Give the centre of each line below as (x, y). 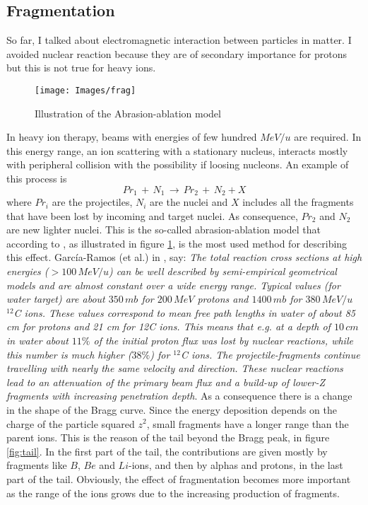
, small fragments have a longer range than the (248, 423)
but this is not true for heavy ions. (81, 68)
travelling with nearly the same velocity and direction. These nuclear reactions (175, 368)
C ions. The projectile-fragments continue (270, 354)
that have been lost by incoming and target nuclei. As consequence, (152, 215)
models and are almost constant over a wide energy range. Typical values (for (173, 285)
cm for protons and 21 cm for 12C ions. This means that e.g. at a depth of (168, 326)
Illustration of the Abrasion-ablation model (128, 113)
